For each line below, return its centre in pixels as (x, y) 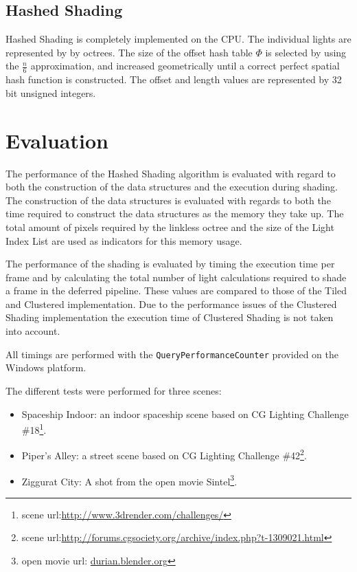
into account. (33, 331)
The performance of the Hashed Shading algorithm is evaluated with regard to (171, 173)
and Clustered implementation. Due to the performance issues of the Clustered (171, 304)
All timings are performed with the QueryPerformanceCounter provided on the (172, 354)
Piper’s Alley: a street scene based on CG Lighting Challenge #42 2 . (164, 454)
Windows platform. (46, 367)
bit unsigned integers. (51, 92)
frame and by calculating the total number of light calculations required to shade (176, 277)
